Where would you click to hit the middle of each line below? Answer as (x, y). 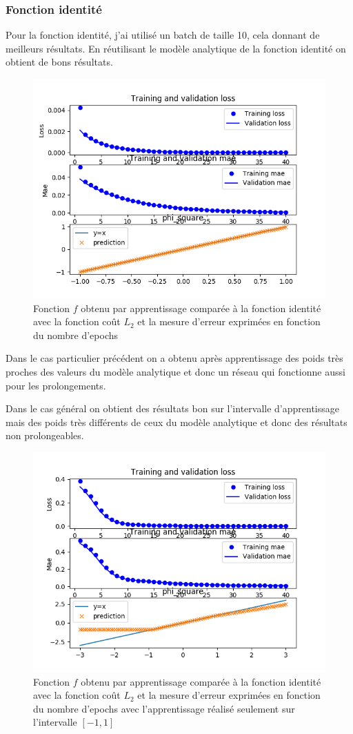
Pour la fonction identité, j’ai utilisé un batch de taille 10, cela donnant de (163, 35)
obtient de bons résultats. (59, 62)
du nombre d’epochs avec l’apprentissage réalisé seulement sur (164, 708)
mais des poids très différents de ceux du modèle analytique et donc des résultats (176, 422)
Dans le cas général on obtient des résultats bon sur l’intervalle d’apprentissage (172, 408)
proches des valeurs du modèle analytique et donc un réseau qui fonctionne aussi (175, 371)
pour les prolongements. (56, 385)
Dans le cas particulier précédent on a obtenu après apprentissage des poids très (174, 358)
